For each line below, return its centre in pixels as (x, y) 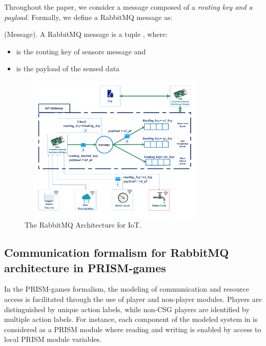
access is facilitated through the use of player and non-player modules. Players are (133, 299)
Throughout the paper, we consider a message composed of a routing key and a (128, 7)
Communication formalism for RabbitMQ (117, 252)
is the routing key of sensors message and (81, 51)
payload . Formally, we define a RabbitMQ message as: (88, 17)
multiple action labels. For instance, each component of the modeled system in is (131, 319)
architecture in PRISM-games (85, 267)
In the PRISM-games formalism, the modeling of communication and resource (127, 289)
